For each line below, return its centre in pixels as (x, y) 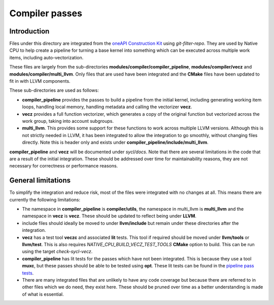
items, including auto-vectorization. (46, 57)
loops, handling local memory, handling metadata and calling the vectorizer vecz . (107, 107)
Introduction (29, 31)
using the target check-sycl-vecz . (57, 252)
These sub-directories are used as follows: (54, 90)
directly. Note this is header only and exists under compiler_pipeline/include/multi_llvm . (115, 143)
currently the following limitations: (45, 199)
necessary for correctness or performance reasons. (64, 166)
